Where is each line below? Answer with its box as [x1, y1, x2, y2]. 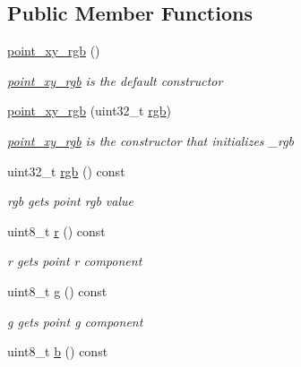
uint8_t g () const [7, 281, 107, 300]
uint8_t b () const [7, 342, 108, 361]
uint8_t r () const [7, 221, 106, 240]
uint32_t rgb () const [7, 161, 125, 180]
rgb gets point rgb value [7, 192, 133, 210]
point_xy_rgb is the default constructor [7, 71, 223, 90]
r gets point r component [7, 252, 142, 270]
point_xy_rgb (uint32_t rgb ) [7, 101, 171, 120]
